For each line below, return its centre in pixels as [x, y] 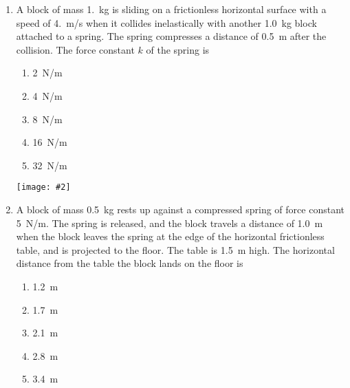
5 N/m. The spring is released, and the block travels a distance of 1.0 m [169, 223]
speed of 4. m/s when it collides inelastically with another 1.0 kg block [166, 22]
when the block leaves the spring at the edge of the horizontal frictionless [170, 236]
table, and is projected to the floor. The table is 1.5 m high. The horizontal [175, 249]
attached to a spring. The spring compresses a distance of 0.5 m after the [171, 36]
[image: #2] [43, 187]
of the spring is [178, 49]
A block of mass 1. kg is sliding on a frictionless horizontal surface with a [171, 9]
